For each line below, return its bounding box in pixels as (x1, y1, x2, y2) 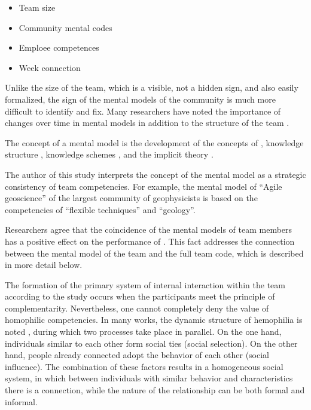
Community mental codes (19, 21, 112, 33)
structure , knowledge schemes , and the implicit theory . (5, 148, 214, 161)
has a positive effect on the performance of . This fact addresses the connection (5, 235, 295, 247)
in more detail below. (5, 258, 83, 271)
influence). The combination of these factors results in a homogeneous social (5, 360, 283, 372)
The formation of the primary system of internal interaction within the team (5, 278, 285, 291)
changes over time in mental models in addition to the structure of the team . (5, 116, 289, 129)
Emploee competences (19, 41, 99, 54)
